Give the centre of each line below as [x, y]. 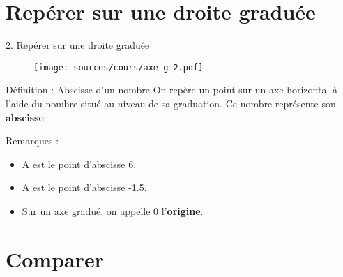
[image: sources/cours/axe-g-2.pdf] [119, 67]
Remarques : [32, 141]
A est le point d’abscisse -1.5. [84, 187]
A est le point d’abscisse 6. [79, 164]
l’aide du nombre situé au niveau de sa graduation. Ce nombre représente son [171, 103]
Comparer [55, 259]
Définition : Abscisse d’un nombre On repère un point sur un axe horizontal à [171, 90]
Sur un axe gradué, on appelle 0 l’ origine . [113, 210]
